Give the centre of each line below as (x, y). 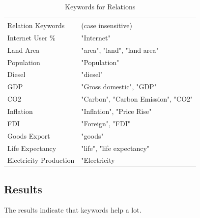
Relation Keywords (36, 25)
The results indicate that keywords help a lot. (73, 209)
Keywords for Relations (100, 6)
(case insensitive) (107, 25)
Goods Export (29, 135)
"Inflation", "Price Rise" (116, 111)
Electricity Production (41, 160)
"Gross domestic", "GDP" (119, 87)
